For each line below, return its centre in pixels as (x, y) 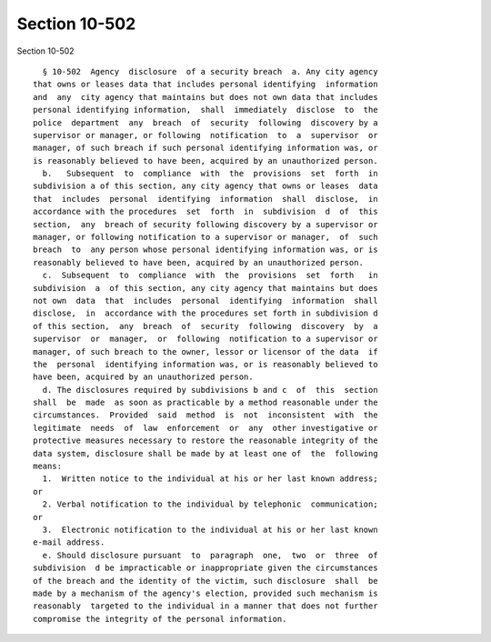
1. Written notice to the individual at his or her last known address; (210, 479)
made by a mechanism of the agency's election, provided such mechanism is (205, 593)
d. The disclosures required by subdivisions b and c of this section (210, 390)
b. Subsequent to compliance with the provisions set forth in (210, 174)
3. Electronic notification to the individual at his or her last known (210, 530)
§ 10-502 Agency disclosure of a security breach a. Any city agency (210, 71)
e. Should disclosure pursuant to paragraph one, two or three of (210, 555)
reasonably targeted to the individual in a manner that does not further (205, 606)
